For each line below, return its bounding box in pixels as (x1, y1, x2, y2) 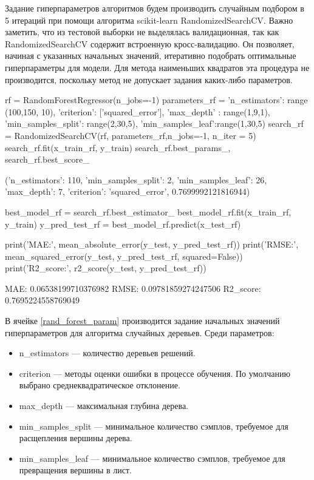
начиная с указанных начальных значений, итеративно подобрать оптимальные (5, 49, 296, 62)
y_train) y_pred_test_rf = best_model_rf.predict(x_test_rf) (5, 217, 241, 230)
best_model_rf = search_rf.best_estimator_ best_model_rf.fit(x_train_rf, (5, 205, 292, 218)
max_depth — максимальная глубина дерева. (19, 399, 189, 412)
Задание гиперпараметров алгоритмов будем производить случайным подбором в (5, 2, 304, 14)
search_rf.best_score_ (5, 153, 89, 166)
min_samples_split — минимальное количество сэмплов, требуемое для (19, 419, 288, 432)
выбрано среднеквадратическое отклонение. (19, 379, 180, 391)
